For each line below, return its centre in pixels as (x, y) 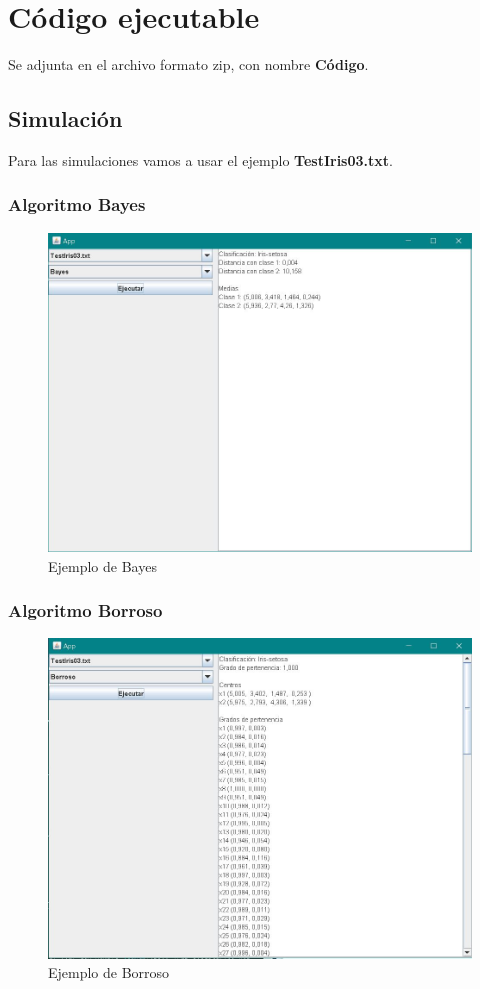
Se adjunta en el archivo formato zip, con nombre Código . (188, 64)
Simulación (65, 118)
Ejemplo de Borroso (109, 972)
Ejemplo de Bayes (102, 565)
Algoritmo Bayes (77, 204)
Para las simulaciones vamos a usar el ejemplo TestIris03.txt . (200, 159)
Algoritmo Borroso (85, 610)
